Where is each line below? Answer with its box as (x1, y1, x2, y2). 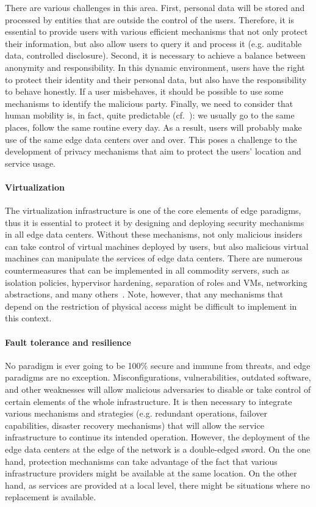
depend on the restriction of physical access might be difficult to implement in (5, 299, 297, 312)
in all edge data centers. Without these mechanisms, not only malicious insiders (5, 228, 303, 241)
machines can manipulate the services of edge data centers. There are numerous (5, 252, 303, 264)
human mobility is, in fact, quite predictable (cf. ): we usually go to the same (5, 109, 295, 122)
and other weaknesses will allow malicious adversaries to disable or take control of (5, 383, 311, 396)
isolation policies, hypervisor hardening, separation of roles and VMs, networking (5, 275, 307, 288)
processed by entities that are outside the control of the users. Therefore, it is (5, 13, 295, 26)
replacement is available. (5, 491, 96, 503)
